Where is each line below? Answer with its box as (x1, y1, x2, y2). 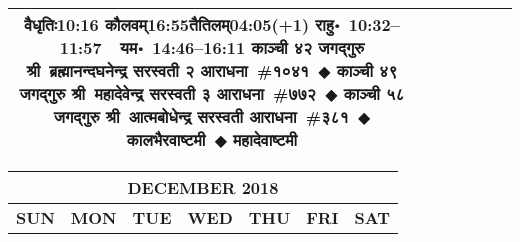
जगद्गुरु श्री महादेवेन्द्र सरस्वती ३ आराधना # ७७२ (19, 82, 317, 105)
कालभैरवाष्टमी (126, 128, 206, 151)
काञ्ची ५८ (343, 82, 405, 105)
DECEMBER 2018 (127, 176, 279, 199)
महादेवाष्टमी (233, 128, 298, 151)
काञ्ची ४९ (336, 59, 398, 82)
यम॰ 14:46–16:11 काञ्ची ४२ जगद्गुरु (120, 36, 365, 59)
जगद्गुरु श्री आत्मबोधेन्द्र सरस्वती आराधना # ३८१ (53, 105, 349, 128)
